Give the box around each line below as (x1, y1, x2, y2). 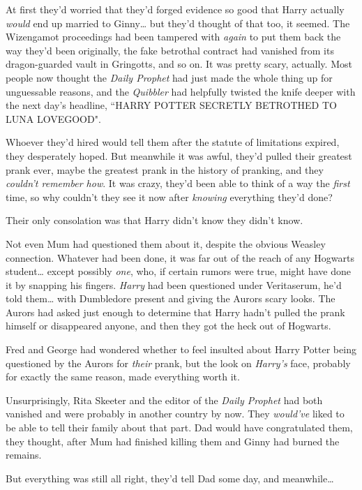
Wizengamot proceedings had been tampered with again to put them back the (6, 29, 341, 44)
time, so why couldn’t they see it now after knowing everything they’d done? (6, 189, 333, 204)
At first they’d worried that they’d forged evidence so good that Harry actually (6, 2, 345, 16)
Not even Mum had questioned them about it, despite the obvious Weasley (6, 236, 326, 251)
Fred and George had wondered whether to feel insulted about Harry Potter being (6, 342, 356, 357)
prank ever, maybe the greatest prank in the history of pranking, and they (6, 162, 324, 177)
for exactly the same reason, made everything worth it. (6, 369, 240, 384)
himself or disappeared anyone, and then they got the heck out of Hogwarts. (6, 318, 331, 333)
